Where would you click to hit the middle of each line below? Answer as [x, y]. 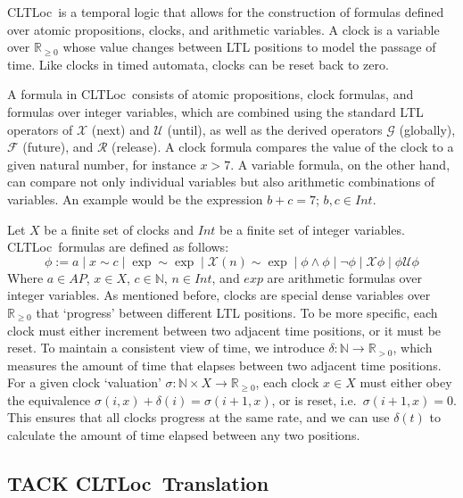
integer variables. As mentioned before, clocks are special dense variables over [219, 295]
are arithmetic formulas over [344, 277]
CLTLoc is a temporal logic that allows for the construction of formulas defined [226, 12]
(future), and [58, 147]
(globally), [427, 129]
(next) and [120, 129]
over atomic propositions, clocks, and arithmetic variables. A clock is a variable [223, 29]
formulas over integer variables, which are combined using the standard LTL [215, 111]
